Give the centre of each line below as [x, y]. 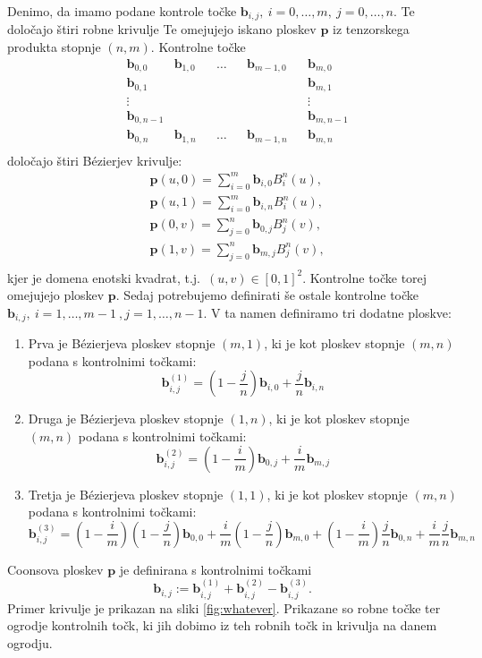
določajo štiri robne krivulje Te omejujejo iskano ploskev [162, 29]
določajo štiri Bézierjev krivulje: [95, 160]
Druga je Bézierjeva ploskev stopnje [126, 419]
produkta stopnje [54, 47]
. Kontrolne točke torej [365, 277]
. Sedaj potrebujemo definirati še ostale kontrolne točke [267, 295]
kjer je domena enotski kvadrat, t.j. [104, 277]
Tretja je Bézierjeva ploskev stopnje [126, 494]
